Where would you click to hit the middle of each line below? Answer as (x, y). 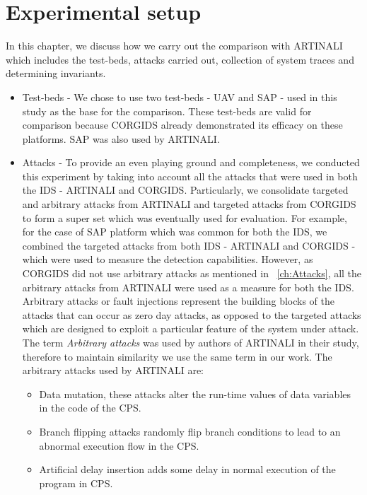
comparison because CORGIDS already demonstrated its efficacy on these (182, 125)
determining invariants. (56, 73)
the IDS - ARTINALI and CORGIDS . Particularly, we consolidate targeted (185, 190)
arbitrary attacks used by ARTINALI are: (113, 370)
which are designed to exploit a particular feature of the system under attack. (191, 328)
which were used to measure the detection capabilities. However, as (168, 259)
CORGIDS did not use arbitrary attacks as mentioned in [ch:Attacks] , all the (192, 273)
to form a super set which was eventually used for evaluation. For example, (185, 217)
